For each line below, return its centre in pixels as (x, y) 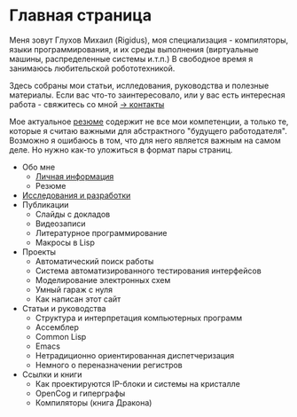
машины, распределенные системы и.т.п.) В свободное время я (131, 59)
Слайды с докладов (73, 214)
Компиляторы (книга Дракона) (94, 402)
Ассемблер (57, 327)
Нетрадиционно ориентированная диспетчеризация (135, 355)
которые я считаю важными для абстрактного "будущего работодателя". (148, 130)
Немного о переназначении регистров (109, 365)
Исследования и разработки (76, 195)
